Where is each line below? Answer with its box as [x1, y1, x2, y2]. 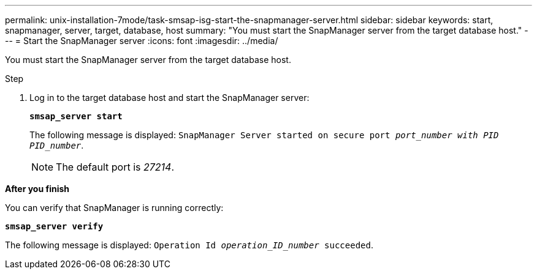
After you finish [5, 183, 70, 194]
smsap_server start [29, 111, 123, 121]
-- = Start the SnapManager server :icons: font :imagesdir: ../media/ [5, 35, 278, 46]
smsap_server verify [5, 221, 104, 231]
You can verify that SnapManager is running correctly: [5, 202, 224, 213]
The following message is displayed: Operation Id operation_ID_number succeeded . [5, 240, 373, 250]
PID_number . [29, 140, 84, 150]
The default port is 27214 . [56, 161, 175, 173]
